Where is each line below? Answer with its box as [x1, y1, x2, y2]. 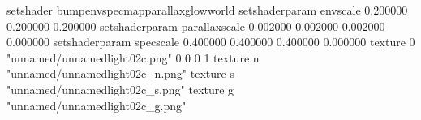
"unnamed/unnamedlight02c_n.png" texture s [6, 65, 234, 82]
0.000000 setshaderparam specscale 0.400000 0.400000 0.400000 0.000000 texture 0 [6, 33, 415, 50]
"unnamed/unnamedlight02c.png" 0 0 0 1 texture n [6, 49, 260, 66]
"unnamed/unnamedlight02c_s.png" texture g [6, 80, 234, 97]
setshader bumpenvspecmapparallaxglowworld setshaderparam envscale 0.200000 [6, 2, 408, 18]
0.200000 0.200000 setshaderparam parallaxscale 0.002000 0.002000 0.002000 [6, 17, 385, 34]
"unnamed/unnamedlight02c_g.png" [6, 96, 187, 114]
